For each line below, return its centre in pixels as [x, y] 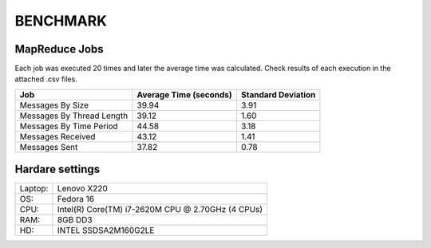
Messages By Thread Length [74, 116]
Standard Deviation [278, 94]
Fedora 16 [76, 199]
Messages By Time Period [69, 126]
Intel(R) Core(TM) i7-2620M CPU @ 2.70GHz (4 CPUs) [160, 210]
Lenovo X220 [82, 189]
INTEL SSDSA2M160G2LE [106, 230]
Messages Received [57, 136]
